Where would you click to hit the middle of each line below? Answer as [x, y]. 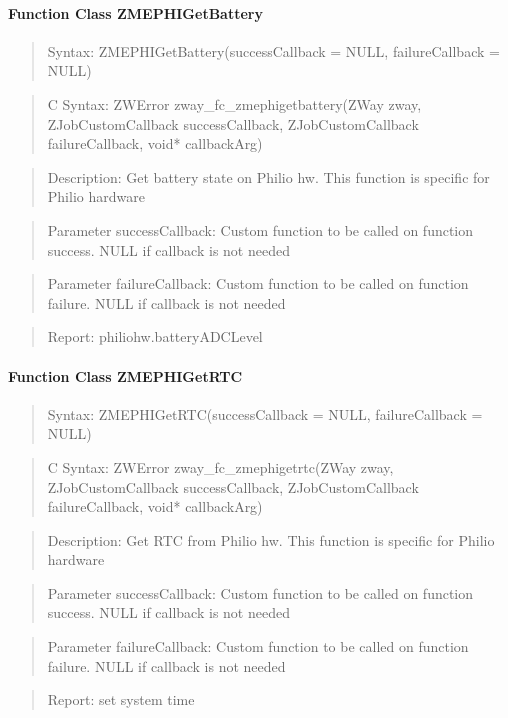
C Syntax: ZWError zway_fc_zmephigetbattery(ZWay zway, [234, 103]
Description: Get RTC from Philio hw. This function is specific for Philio [271, 539]
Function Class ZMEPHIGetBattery [135, 12]
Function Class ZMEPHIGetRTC [125, 375]
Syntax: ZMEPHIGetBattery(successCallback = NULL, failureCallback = [273, 50]
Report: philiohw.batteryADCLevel [155, 336]
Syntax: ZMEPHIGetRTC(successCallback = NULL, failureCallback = [265, 413]
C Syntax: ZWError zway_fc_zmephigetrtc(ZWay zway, [220, 466]
